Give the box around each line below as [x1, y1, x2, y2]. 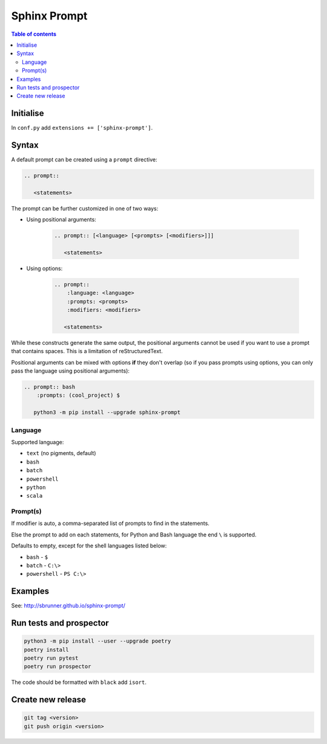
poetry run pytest [24, 655, 79, 661]
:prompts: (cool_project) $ [36, 392, 121, 399]
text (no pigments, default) [26, 450, 96, 457]
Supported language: [11, 438, 64, 445]
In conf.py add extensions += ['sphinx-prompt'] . [11, 124, 153, 132]
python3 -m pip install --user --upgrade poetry [24, 638, 171, 644]
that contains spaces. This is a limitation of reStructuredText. [11, 348, 163, 355]
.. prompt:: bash [24, 384, 76, 391]
